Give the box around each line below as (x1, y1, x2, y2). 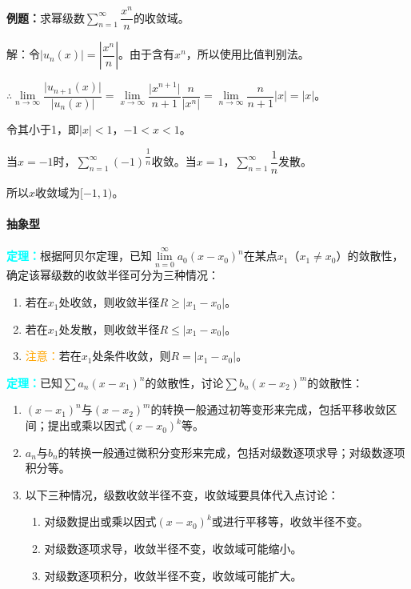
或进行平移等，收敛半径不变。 (211, 513, 369, 530)
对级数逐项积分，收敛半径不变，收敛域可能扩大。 (44, 567, 302, 583)
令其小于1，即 (6, 120, 79, 137)
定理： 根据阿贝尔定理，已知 (6, 247, 152, 264)
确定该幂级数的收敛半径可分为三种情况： (6, 266, 219, 283)
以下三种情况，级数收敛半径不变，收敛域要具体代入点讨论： (25, 486, 339, 503)
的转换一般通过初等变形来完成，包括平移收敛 (150, 401, 386, 418)
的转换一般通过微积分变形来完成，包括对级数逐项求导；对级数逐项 (58, 443, 405, 460)
